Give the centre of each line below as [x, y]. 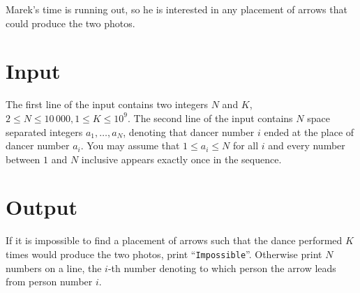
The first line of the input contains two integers [107, 104]
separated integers [44, 132]
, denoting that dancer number [189, 132]
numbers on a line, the [54, 268]
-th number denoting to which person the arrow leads [222, 268]
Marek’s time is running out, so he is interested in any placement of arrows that [177, 9]
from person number [49, 281]
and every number [307, 145]
